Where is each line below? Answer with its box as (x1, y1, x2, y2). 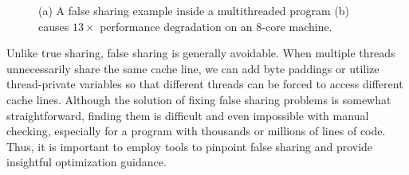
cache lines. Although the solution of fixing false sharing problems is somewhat (6, 91, 391, 107)
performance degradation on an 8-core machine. (100, 17, 332, 34)
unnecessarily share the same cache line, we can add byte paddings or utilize (6, 60, 380, 76)
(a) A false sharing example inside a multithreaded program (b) (38, 2, 350, 18)
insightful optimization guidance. (6, 154, 167, 170)
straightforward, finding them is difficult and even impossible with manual (6, 107, 369, 123)
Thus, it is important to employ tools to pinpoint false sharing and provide (6, 138, 373, 154)
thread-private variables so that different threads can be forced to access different (6, 76, 403, 92)
